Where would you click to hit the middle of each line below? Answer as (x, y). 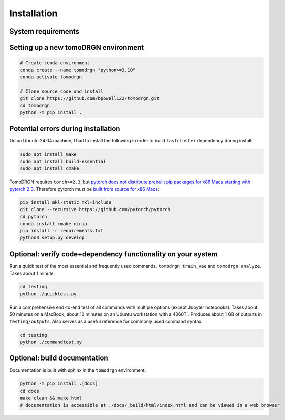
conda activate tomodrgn (51, 77)
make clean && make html (51, 398)
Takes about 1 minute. (32, 273)
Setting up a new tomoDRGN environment (77, 48)
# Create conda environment (55, 63)
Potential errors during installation (65, 129)
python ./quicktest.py (48, 294)
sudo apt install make (48, 154)
